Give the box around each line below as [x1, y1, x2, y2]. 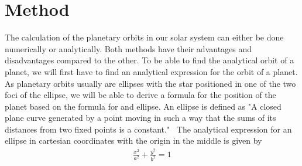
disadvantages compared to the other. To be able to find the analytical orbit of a [5, 54, 294, 66]
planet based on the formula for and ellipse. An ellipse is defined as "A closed [5, 100, 282, 112]
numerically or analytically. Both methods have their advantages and [5, 42, 252, 55]
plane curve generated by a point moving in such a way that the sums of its [5, 111, 276, 124]
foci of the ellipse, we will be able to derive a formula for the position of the [5, 89, 276, 101]
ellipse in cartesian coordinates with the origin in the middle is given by [5, 134, 262, 147]
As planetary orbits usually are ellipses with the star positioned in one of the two [5, 77, 296, 89]
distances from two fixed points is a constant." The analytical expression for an [5, 123, 292, 135]
